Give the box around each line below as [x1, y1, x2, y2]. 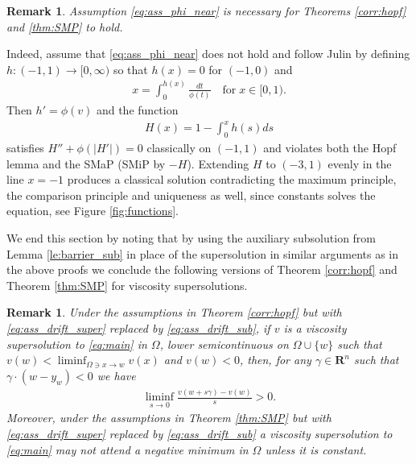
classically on [146, 139, 212, 156]
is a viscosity [283, 320, 347, 337]
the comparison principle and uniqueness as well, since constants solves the [6, 186, 376, 203]
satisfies [6, 139, 44, 156]
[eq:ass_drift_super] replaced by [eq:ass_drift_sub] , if [6, 320, 270, 337]
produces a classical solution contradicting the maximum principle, [67, 171, 397, 188]
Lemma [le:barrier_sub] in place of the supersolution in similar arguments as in [6, 245, 399, 262]
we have [97, 367, 136, 383]
